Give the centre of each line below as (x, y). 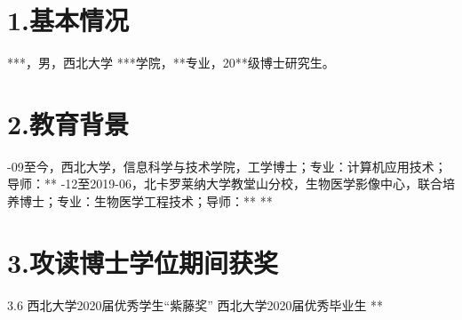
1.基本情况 (68, 20)
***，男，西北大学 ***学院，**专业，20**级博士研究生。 (171, 63)
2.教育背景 (68, 123)
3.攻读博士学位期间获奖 (143, 262)
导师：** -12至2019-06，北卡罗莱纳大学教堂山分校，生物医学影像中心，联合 (225, 184)
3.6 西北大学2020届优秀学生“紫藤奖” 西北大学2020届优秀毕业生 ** (195, 304)
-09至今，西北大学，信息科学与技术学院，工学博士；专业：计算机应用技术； (227, 166)
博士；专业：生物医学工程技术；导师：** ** (146, 201)
